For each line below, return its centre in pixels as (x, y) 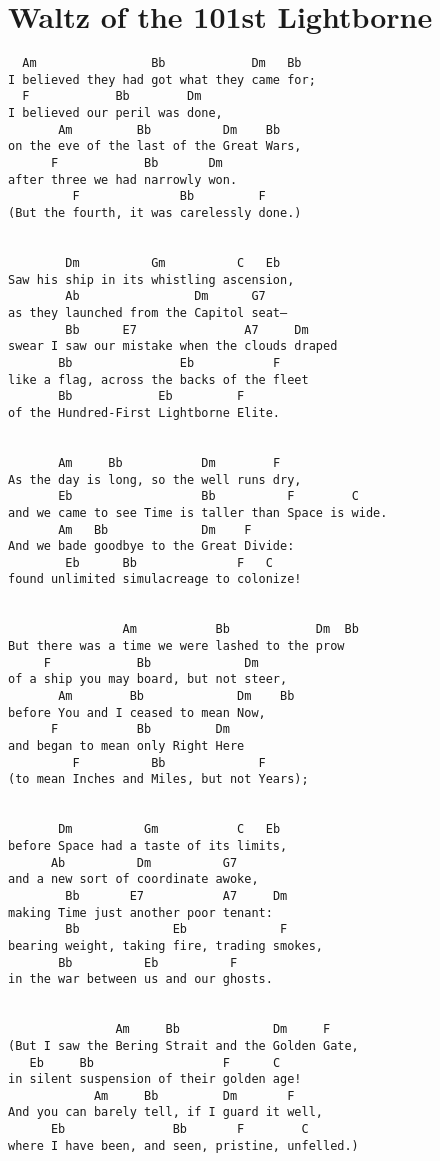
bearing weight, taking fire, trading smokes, (165, 945)
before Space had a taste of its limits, (148, 845)
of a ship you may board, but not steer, (148, 679)
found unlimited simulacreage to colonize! (155, 579)
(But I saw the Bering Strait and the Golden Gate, (183, 1045)
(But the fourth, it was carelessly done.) (155, 213)
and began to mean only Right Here (126, 746)
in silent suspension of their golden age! (155, 1079)
